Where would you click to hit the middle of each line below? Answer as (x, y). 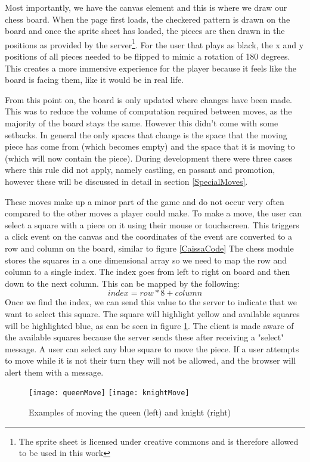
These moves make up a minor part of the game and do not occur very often (145, 201)
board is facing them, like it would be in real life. (94, 80)
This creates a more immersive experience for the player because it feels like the (151, 68)
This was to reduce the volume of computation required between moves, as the (148, 111)
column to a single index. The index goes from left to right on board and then (148, 272)
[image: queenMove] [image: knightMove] (109, 393)
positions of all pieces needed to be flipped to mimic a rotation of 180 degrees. (148, 56)
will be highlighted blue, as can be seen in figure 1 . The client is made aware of (149, 325)
